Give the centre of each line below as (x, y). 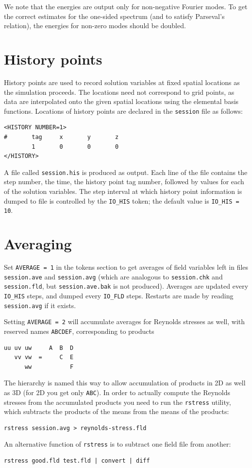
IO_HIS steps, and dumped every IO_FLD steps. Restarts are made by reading (119, 295)
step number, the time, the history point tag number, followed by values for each (124, 182)
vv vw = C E (44, 357)
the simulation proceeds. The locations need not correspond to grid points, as (119, 92)
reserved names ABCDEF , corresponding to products (79, 331)
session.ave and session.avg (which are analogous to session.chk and (113, 276)
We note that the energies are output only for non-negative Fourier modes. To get (126, 6)
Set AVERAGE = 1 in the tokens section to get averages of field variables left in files (126, 267)
